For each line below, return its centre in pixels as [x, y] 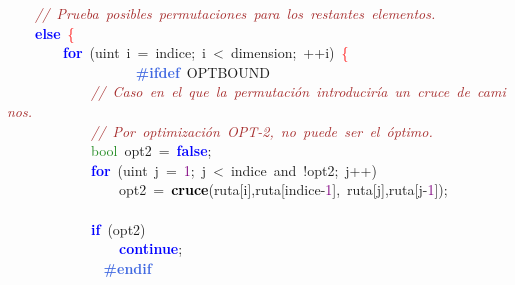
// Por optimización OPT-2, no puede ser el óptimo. [262, 130]
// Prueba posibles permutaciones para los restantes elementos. [235, 13]
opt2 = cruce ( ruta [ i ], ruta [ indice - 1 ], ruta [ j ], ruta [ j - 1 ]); [283, 189]
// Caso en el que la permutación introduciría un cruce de [280, 91]
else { [55, 32]
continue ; [151, 248]
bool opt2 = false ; [151, 150]
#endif [127, 267]
